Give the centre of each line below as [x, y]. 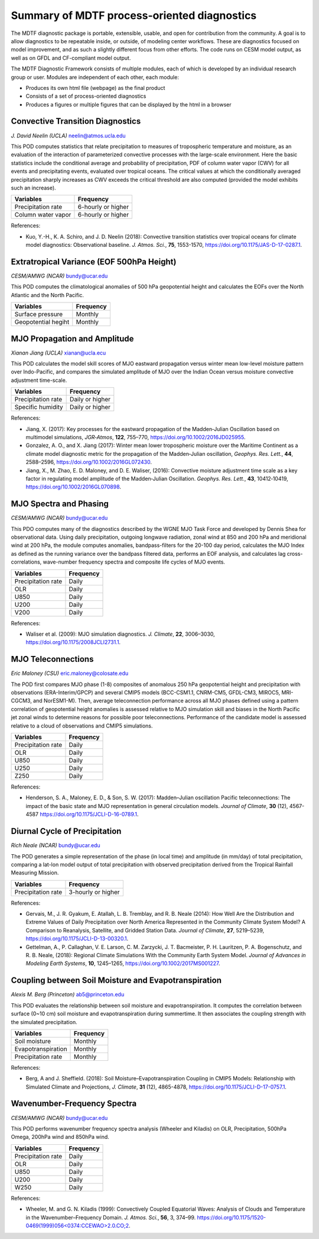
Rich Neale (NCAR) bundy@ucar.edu [56, 845]
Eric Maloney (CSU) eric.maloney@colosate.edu [70, 673]
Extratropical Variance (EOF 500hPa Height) [94, 261]
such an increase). [33, 188]
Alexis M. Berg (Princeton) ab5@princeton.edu [68, 995]
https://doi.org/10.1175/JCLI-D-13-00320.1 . [77, 939]
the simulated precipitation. [44, 1022]
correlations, [26, 562]
